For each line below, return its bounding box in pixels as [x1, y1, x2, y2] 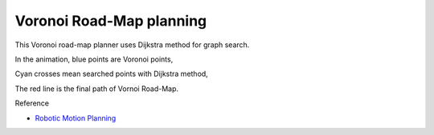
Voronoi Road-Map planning [14, 12, 207, 30]
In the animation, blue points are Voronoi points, [14, 54, 174, 64]
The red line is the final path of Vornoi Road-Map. [14, 84, 179, 93]
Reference [14, 98, 50, 108]
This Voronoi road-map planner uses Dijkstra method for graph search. [14, 40, 250, 50]
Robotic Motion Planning [35, 113, 117, 123]
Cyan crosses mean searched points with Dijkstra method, [14, 69, 208, 79]
